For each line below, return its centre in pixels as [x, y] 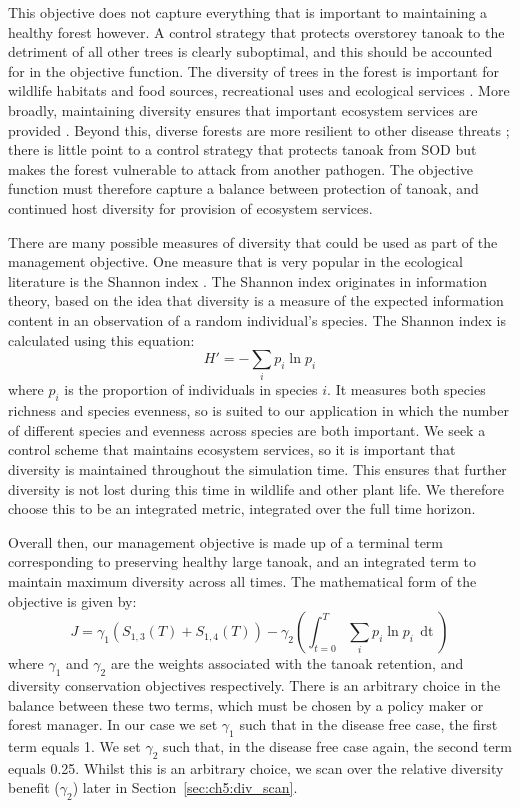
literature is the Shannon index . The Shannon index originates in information [248, 280]
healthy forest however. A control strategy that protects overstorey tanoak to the [256, 31]
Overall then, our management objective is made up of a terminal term [225, 541]
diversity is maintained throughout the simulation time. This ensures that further [257, 469]
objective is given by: [72, 600]
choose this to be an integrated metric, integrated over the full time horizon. [242, 508]
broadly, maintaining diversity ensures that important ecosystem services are [243, 109]
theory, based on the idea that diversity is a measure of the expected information [256, 300]
